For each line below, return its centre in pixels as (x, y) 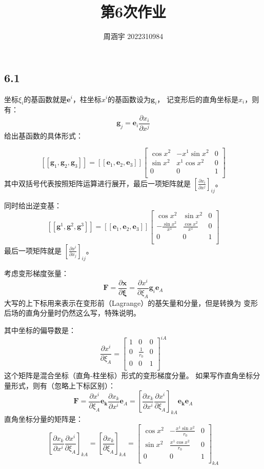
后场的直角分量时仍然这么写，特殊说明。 (72, 313)
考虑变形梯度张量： (36, 273)
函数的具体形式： (54, 135)
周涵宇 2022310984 (133, 36)
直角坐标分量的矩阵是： (44, 419)
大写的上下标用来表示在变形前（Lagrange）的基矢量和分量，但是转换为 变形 (131, 302)
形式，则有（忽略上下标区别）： (63, 385)
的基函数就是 (45, 99)
